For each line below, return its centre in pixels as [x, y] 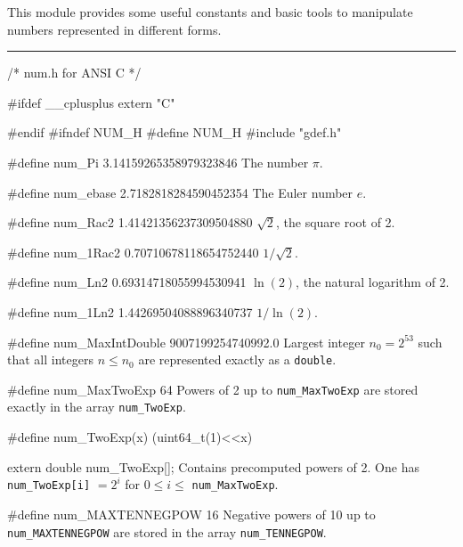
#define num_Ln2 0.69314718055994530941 [127, 282]
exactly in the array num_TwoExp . [97, 407]
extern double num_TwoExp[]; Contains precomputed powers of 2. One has [213, 466]
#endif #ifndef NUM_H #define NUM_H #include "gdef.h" [175, 132]
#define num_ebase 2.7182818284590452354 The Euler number [180, 192]
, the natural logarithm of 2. [373, 282]
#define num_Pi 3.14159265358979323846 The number [158, 162]
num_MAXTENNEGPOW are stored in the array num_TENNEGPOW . [167, 531]
